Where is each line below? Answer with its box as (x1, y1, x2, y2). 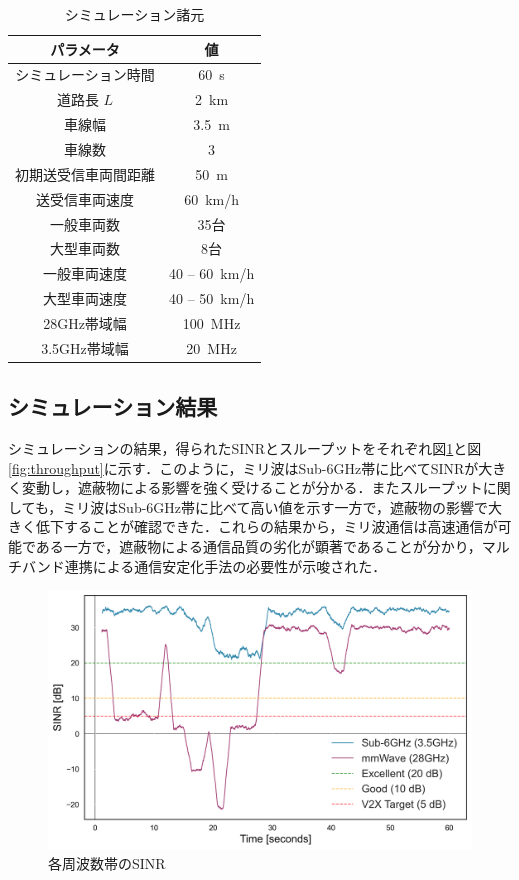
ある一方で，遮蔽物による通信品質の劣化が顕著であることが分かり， (35, 535, 482, 556)
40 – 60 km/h (169, 263, 255, 284)
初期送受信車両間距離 (15, 163, 155, 184)
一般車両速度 (43, 263, 127, 284)
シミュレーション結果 (8, 391, 218, 422)
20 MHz (186, 337, 237, 358)
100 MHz (182, 312, 241, 333)
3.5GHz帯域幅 (41, 337, 129, 358)
